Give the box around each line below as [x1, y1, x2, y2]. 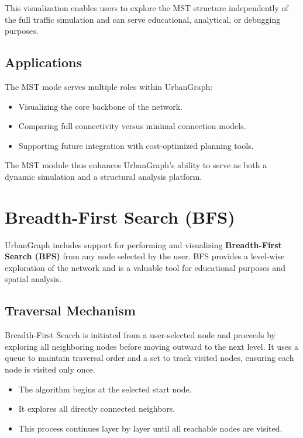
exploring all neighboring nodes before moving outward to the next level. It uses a [5, 340, 299, 352]
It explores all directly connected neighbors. [18, 402, 175, 415]
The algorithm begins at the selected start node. [18, 383, 192, 395]
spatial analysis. [5, 273, 62, 285]
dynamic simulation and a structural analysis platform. [5, 170, 202, 182]
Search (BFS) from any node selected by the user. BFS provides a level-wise [5, 250, 285, 262]
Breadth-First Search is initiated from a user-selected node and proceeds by [5, 329, 276, 341]
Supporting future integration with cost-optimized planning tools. [18, 139, 254, 151]
